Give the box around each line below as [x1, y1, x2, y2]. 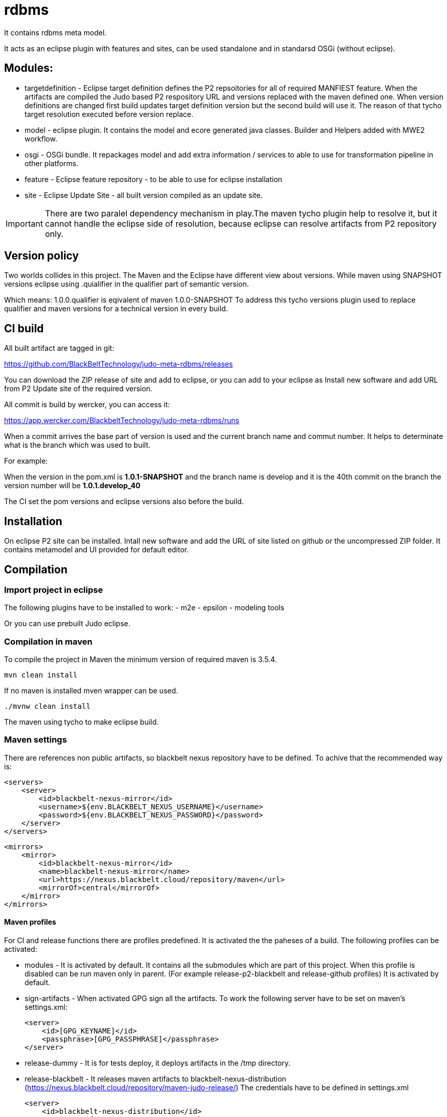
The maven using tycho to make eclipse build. [4, 717, 159, 727]
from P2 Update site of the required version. [4, 384, 153, 393]
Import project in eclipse [4, 584, 103, 595]
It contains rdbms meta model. [4, 28, 107, 37]
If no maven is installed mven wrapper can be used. [4, 686, 178, 695]
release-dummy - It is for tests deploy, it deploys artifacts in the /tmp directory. [25, 1059, 291, 1068]
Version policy [4, 249, 79, 263]
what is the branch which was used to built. [4, 441, 151, 450]
